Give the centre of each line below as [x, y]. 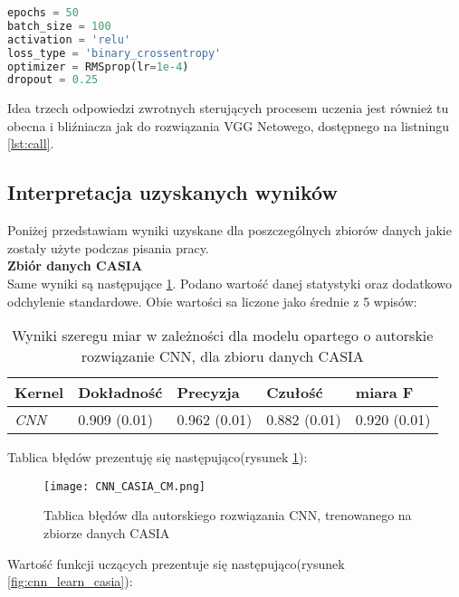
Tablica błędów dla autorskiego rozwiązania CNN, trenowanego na [228, 515]
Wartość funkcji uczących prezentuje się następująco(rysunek [176, 563]
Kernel [39, 393]
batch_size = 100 [59, 26]
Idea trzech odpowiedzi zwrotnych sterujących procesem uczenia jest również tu [228, 108]
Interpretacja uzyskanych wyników [172, 192]
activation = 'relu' [69, 39]
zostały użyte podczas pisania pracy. [108, 247]
